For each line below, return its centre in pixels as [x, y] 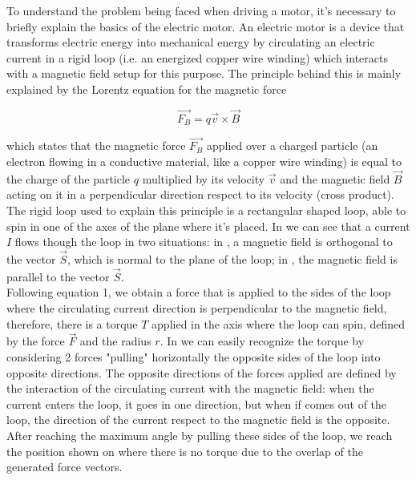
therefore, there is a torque [72, 323]
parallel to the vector [58, 276]
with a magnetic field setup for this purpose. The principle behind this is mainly [204, 73]
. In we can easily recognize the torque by [262, 341]
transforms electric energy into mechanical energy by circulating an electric [191, 42]
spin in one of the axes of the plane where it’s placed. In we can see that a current [208, 226]
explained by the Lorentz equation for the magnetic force [147, 89]
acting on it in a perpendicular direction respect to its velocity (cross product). [200, 194]
